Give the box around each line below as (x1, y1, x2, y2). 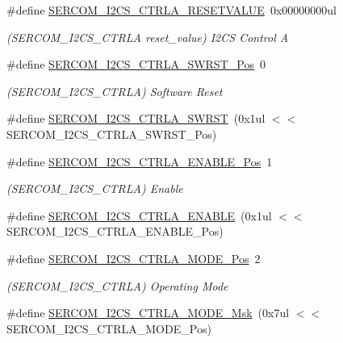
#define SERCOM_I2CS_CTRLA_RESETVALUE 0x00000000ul (6, 2, 337, 18)
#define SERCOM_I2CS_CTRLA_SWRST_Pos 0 (6, 56, 266, 73)
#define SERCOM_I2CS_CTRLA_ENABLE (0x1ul (6, 207, 272, 224)
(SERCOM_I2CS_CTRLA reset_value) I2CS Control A (6, 28, 289, 45)
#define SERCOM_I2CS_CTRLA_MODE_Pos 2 (6, 249, 261, 266)
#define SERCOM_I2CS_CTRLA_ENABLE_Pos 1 (6, 153, 273, 169)
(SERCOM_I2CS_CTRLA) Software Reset (6, 82, 223, 99)
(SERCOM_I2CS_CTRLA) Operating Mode (6, 277, 228, 294)
